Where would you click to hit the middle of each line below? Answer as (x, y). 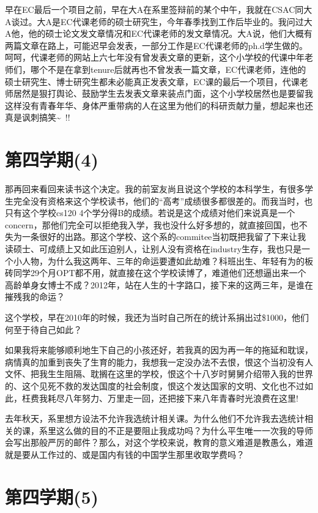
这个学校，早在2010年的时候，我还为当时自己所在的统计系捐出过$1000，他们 (157, 317)
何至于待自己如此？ (43, 329)
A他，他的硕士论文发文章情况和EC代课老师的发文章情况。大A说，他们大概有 (159, 33)
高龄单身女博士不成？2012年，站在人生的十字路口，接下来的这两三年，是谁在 (159, 284)
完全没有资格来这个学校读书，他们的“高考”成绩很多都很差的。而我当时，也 (163, 200)
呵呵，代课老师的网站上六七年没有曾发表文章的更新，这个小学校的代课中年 (155, 57)
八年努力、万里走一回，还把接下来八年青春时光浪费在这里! (181, 398)
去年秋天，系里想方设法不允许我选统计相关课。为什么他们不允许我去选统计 (155, 418)
